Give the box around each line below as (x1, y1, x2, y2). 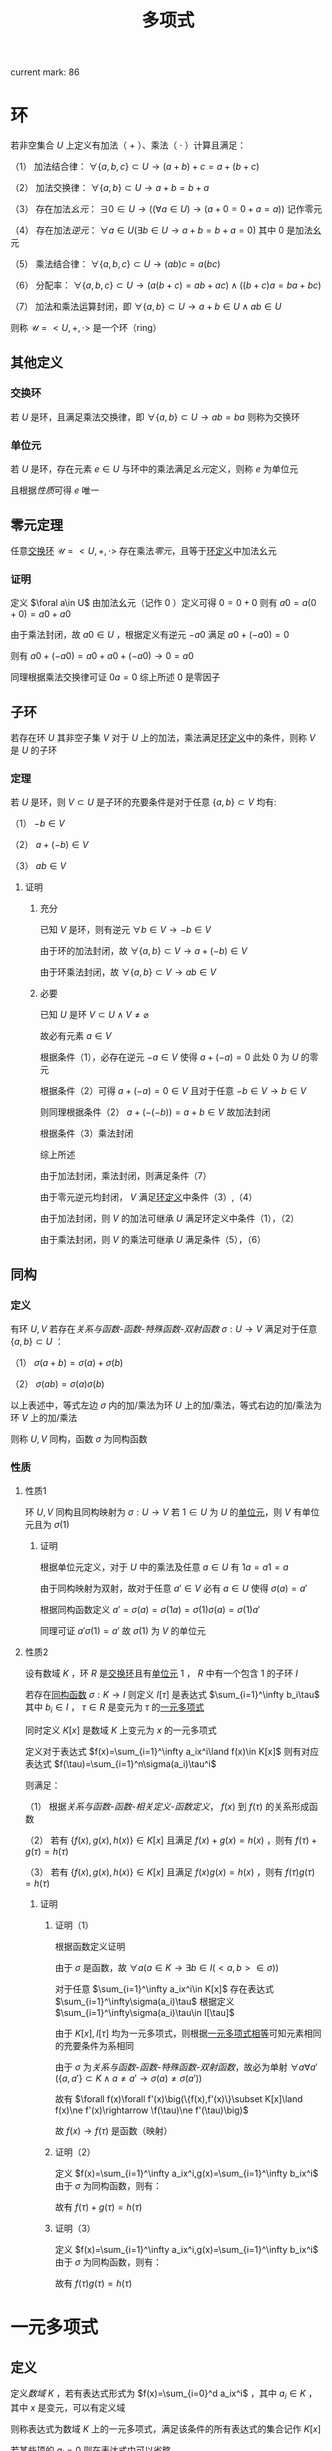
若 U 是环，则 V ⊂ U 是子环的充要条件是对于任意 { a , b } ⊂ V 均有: (10, 796, 277, 808)
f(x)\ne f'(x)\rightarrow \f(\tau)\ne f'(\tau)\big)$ (54, 2104, 249, 2116)
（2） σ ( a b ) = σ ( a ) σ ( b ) (10, 1378, 105, 1390)
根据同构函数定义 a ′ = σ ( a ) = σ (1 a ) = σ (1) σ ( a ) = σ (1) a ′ (39, 1604, 261, 1616)
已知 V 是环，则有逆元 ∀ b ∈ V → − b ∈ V (39, 924, 212, 936)
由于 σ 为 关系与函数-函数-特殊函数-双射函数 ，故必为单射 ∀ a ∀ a (54, 2061, 317, 2073)
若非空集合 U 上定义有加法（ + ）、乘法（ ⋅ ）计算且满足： (10, 139, 247, 151)
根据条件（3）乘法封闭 (39, 1127, 134, 1140)
